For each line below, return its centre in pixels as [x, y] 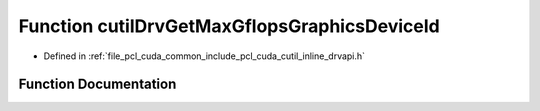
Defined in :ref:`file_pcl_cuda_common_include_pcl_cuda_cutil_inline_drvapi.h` [204, 56]
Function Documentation [97, 84]
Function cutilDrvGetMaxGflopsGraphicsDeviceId [229, 26]
